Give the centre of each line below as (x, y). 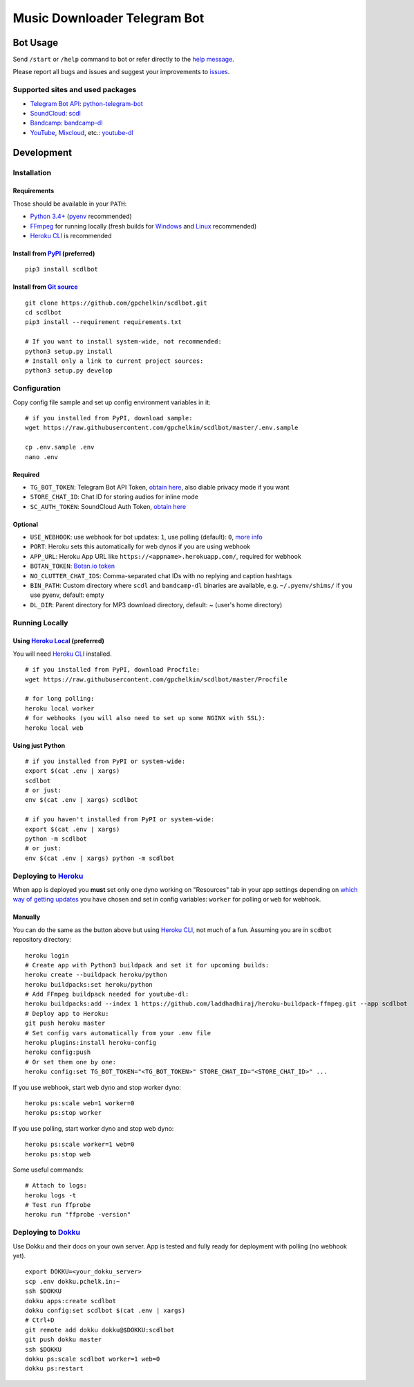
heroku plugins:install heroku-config (91, 1043)
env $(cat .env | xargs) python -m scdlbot (100, 858)
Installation (32, 172)
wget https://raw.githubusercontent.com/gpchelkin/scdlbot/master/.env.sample (162, 428)
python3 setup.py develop (69, 371)
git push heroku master (65, 1023)
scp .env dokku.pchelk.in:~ (73, 1281)
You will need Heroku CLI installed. (62, 654)
